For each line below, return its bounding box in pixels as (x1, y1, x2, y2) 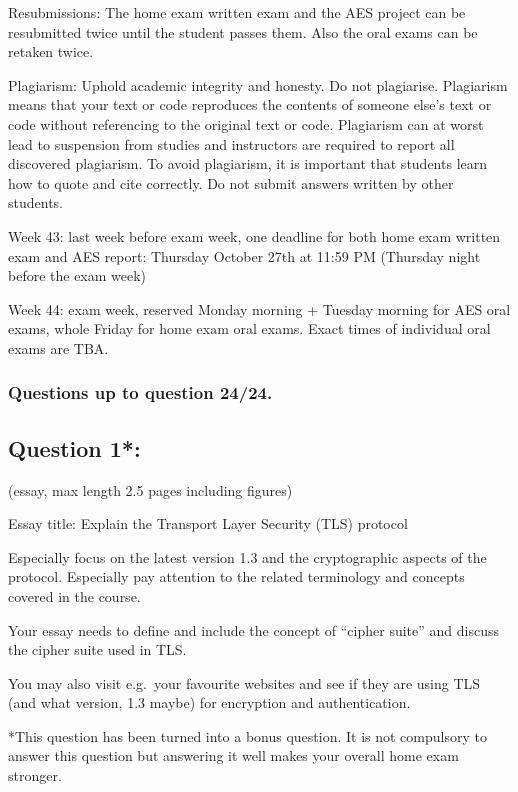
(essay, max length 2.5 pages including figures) (8, 479, 293, 500)
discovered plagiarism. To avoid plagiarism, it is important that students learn (8, 153, 488, 174)
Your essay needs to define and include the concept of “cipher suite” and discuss (8, 619, 499, 640)
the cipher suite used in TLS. (8, 639, 187, 660)
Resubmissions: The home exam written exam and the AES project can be (8, 2, 466, 22)
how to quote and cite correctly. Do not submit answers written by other (8, 172, 454, 193)
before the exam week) (8, 265, 147, 286)
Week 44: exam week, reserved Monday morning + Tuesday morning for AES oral (8, 298, 511, 319)
